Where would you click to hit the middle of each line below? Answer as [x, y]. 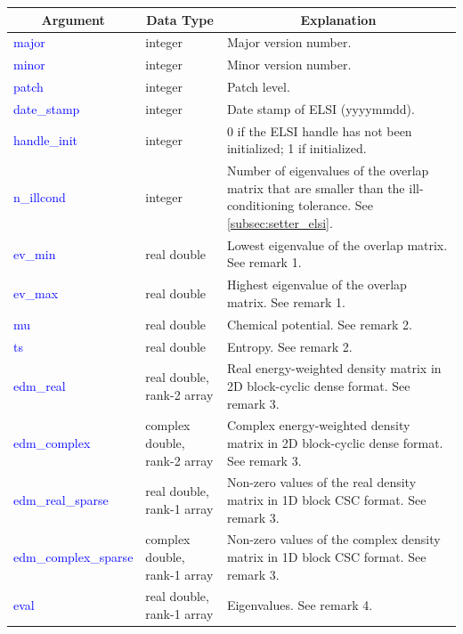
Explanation [338, 19]
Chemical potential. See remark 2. [320, 324]
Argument [73, 19]
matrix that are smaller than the [316, 187]
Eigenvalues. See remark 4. [300, 605]
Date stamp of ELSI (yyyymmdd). [321, 108]
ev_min [35, 253]
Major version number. [289, 42]
